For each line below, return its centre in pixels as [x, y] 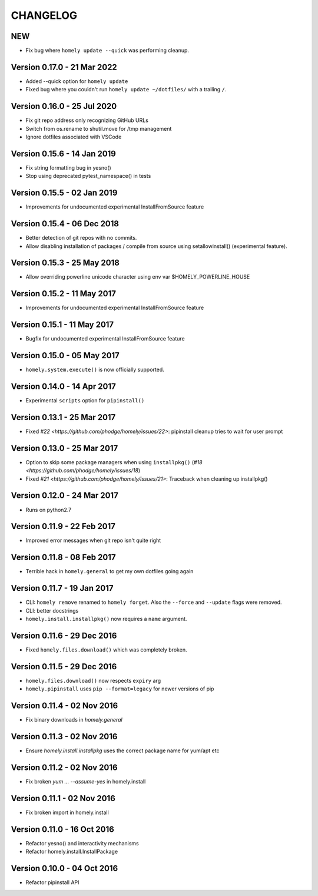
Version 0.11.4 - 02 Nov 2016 [64, 706]
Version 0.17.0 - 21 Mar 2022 [64, 67]
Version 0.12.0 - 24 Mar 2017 [65, 496]
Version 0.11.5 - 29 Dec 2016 [64, 667]
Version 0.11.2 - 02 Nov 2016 [64, 767]
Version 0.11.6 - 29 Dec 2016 [64, 635]
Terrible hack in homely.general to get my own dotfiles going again [110, 571]
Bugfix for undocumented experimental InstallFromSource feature [105, 339]
